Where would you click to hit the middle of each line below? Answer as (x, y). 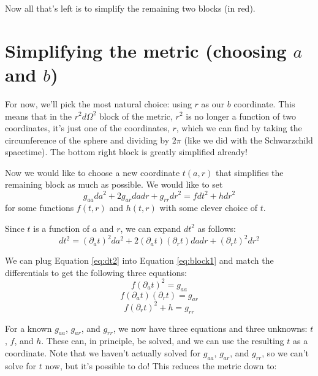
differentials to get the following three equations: (96, 272)
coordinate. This (264, 103)
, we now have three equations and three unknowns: (210, 328)
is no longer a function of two (241, 116)
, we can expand (151, 228)
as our (213, 103)
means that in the (38, 116)
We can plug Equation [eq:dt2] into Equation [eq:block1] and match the (139, 260)
